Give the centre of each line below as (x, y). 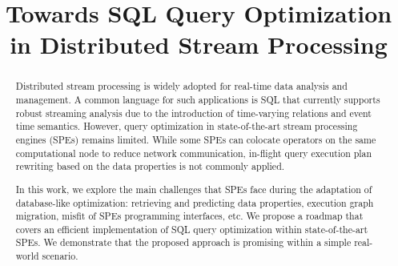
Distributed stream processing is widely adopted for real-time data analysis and (181, 86)
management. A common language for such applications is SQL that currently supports (198, 100)
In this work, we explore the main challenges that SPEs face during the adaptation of (194, 189)
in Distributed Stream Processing (199, 44)
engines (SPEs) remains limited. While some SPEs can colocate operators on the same (196, 139)
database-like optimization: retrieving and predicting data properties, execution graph (195, 202)
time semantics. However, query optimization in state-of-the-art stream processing (187, 126)
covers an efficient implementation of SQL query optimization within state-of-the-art (192, 229)
